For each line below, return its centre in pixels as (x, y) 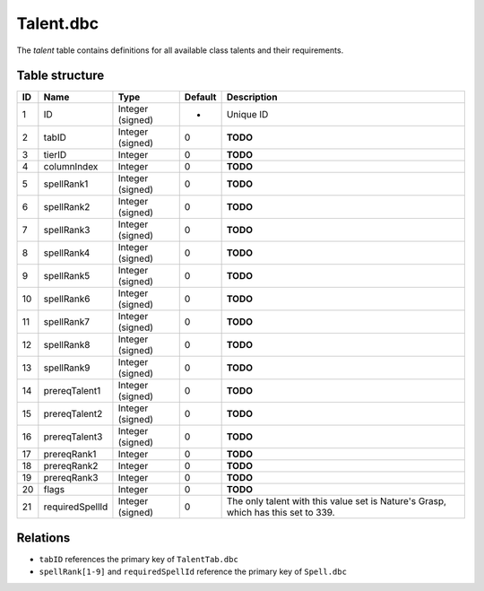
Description (252, 97)
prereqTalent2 (73, 414)
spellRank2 (67, 207)
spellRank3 (67, 230)
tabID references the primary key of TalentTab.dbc (139, 559)
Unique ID (247, 115)
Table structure (60, 76)
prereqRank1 (70, 455)
